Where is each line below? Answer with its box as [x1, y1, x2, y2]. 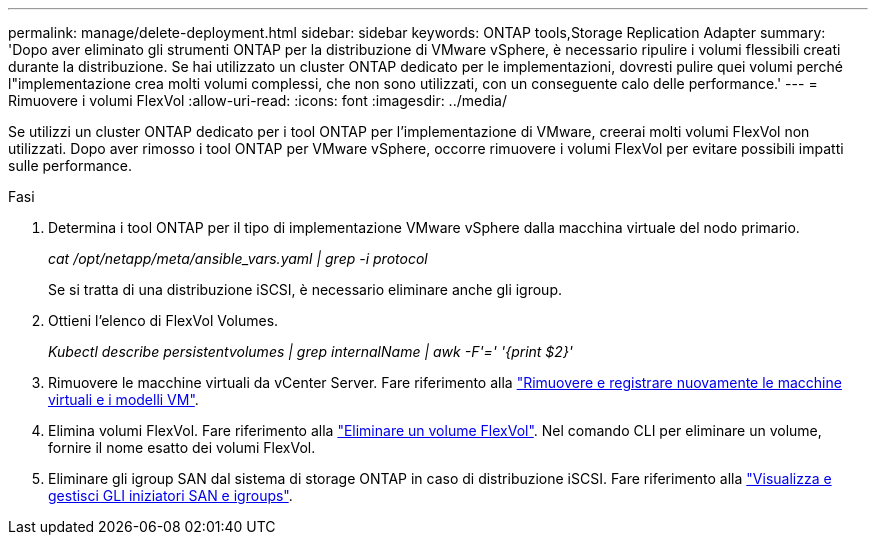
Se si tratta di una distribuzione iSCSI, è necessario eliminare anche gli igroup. [48, 281, 563, 298]
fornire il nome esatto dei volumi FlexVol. [48, 439, 316, 456]
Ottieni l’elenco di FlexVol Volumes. [48, 312, 279, 329]
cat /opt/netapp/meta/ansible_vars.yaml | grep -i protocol [48, 250, 428, 267]
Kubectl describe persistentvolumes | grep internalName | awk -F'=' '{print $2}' [48, 343, 574, 360]
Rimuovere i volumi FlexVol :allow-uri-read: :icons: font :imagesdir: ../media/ [8, 92, 508, 109]
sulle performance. [8, 157, 133, 174]
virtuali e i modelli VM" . [48, 391, 199, 408]
